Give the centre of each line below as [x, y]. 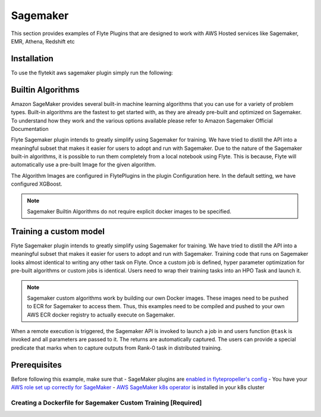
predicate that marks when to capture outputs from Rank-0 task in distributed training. [117, 347]
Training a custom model [58, 231]
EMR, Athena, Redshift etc [43, 41]
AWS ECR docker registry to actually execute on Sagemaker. [101, 315]
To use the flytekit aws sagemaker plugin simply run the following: [92, 73]
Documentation [30, 128]
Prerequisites [36, 365]
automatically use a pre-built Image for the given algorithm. [84, 165]
